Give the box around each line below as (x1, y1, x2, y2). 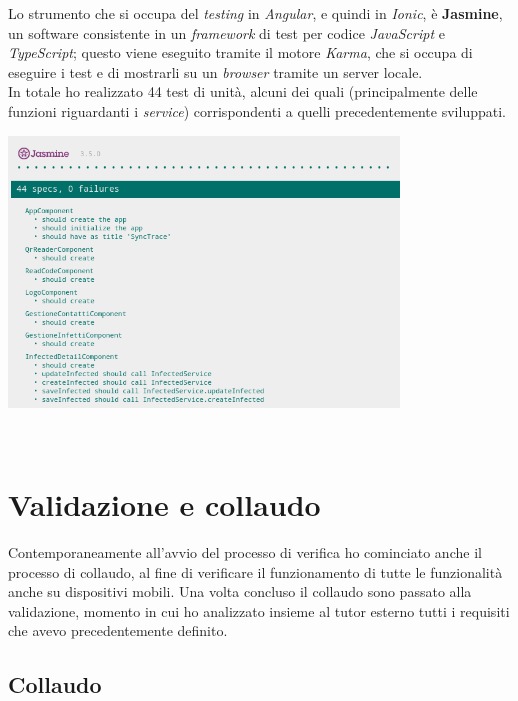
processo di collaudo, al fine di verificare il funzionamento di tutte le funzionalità (8, 561, 503, 582)
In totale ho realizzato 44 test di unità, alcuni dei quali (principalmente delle (8, 81, 478, 102)
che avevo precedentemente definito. (8, 620, 228, 641)
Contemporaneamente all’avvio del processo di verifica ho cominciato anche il (8, 542, 482, 562)
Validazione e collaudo (8, 484, 321, 525)
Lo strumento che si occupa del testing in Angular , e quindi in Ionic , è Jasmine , (8, 3, 503, 23)
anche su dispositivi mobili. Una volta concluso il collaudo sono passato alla (8, 581, 472, 602)
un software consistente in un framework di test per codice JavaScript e (8, 22, 445, 43)
